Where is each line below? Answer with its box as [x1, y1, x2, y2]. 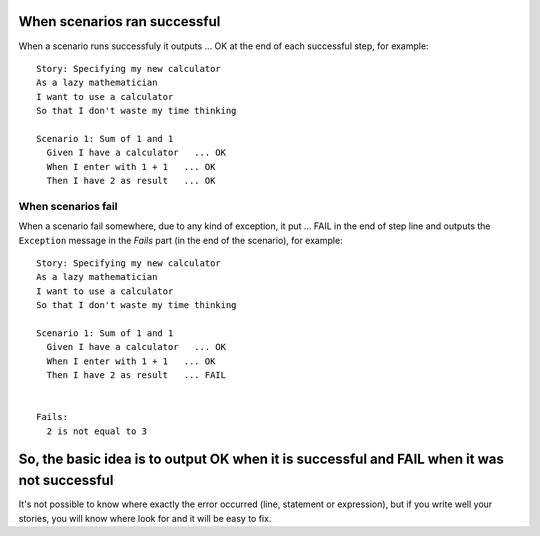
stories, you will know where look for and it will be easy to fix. [18, 512, 272, 524]
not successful [18, 472, 114, 489]
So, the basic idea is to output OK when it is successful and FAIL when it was [18, 451, 504, 468]
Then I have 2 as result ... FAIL [46, 370, 227, 381]
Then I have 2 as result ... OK [46, 175, 216, 187]
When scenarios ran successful [18, 13, 221, 30]
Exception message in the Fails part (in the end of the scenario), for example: [18, 234, 344, 246]
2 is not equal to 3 [46, 425, 148, 437]
